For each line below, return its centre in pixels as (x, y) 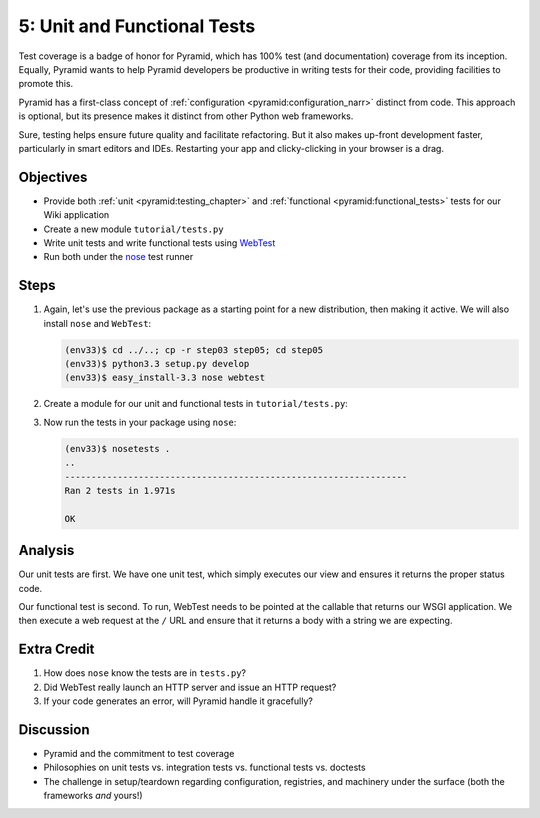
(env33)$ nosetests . (117, 448)
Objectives (53, 176)
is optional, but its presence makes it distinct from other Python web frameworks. (186, 116)
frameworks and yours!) (93, 796)
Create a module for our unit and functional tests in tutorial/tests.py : (196, 404)
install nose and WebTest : (97, 323)
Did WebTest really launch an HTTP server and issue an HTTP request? (190, 687)
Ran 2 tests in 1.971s (120, 490)
